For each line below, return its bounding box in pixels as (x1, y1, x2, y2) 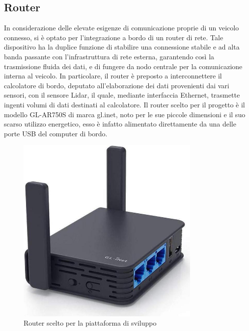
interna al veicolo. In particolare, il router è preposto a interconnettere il (4, 71, 222, 81)
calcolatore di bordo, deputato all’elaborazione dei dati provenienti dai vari (4, 80, 229, 90)
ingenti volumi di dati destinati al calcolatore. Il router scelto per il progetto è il (4, 99, 245, 109)
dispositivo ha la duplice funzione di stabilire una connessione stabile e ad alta (4, 42, 240, 52)
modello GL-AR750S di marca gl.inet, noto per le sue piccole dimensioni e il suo (4, 109, 246, 119)
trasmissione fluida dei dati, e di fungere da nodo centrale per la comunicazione (4, 61, 243, 71)
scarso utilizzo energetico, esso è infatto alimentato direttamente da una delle (4, 119, 236, 129)
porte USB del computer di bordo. (4, 128, 108, 138)
